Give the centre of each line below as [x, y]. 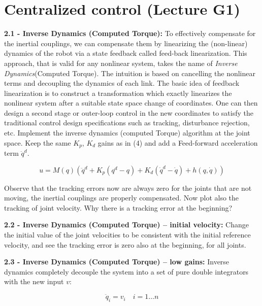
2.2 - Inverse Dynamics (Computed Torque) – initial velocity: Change [126, 225]
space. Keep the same [38, 142]
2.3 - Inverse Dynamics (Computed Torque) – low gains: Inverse [117, 262]
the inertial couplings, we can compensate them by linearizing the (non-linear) [126, 43]
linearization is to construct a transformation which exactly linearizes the [118, 93]
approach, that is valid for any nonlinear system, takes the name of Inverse [121, 63]
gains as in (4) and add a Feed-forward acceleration [178, 142]
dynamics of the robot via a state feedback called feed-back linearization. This [126, 53]
